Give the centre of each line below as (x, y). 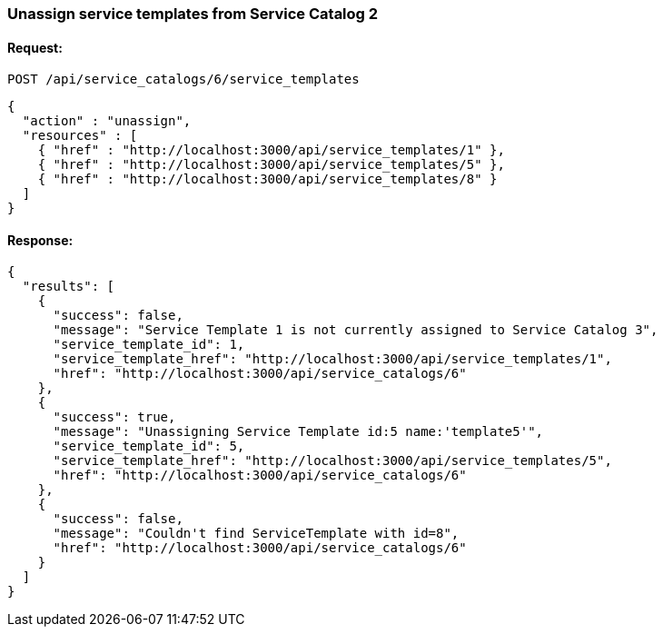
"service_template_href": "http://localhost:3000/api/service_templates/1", (332, 359)
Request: (35, 47)
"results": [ (69, 287)
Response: (40, 240)
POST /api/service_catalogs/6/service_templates (183, 79)
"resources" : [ (80, 136)
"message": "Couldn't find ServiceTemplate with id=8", (256, 534)
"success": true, (114, 417)
